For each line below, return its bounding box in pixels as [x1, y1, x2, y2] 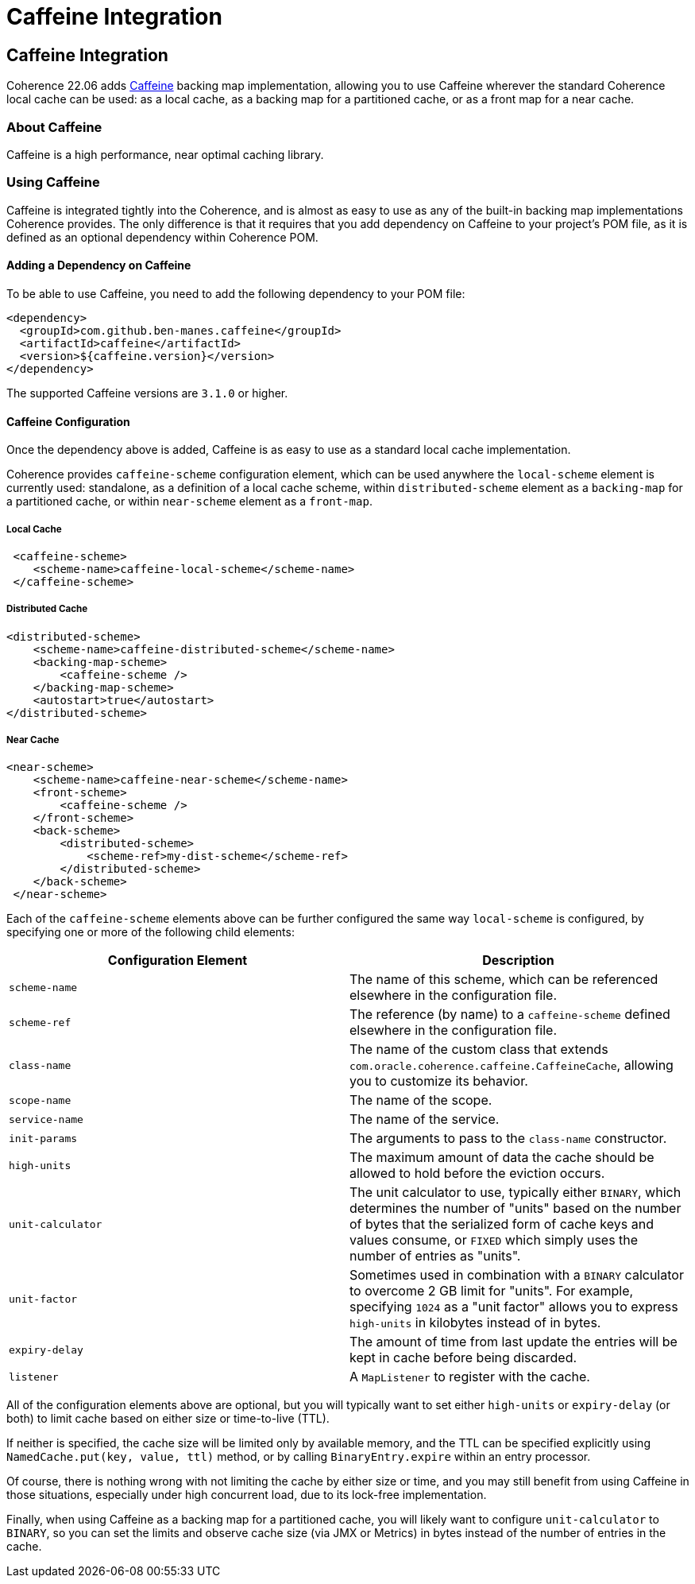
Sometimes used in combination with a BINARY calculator [349, 1267, 684, 1284]
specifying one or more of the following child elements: [6, 925, 295, 939]
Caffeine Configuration [6, 414, 130, 428]
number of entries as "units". [349, 1248, 521, 1264]
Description [482, 952, 554, 969]
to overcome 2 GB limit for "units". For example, [349, 1283, 634, 1299]
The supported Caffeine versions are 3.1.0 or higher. [6, 385, 288, 400]
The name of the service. [349, 1111, 500, 1128]
